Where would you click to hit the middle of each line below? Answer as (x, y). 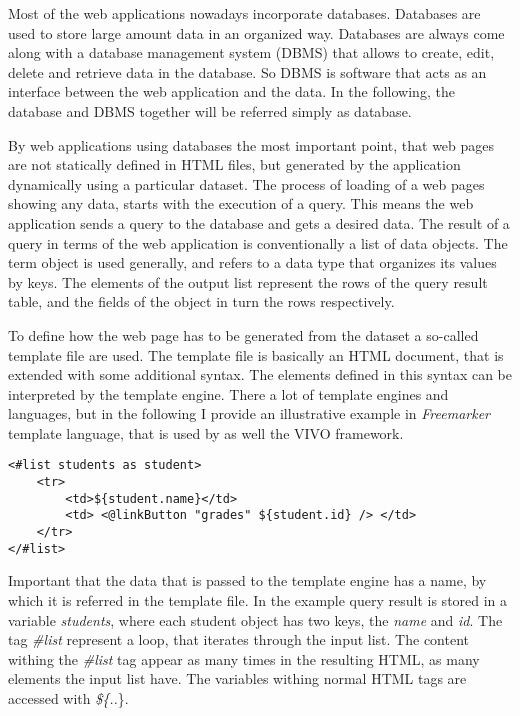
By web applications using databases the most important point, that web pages (251, 144)
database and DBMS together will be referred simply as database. (210, 110)
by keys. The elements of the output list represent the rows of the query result (248, 281)
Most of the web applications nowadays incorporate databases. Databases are (244, 13)
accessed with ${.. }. (68, 697)
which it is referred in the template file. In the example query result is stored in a (258, 600)
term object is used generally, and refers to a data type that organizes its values (252, 262)
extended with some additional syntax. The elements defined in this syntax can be (260, 374)
